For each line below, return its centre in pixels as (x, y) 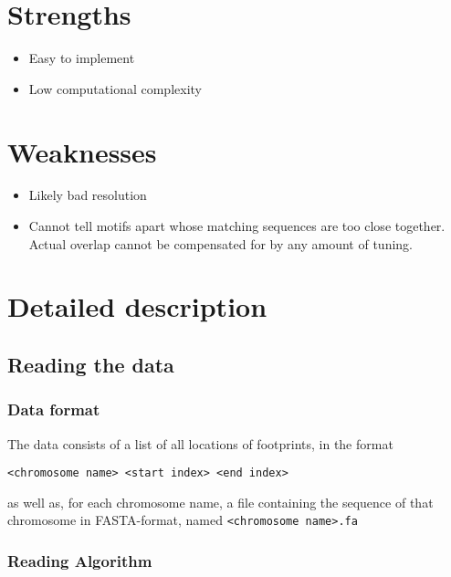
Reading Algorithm (80, 561)
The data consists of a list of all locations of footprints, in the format (200, 443)
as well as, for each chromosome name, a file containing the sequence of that (220, 502)
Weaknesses (82, 151)
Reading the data (91, 364)
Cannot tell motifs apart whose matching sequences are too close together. (237, 226)
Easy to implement (82, 58)
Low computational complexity (115, 88)
